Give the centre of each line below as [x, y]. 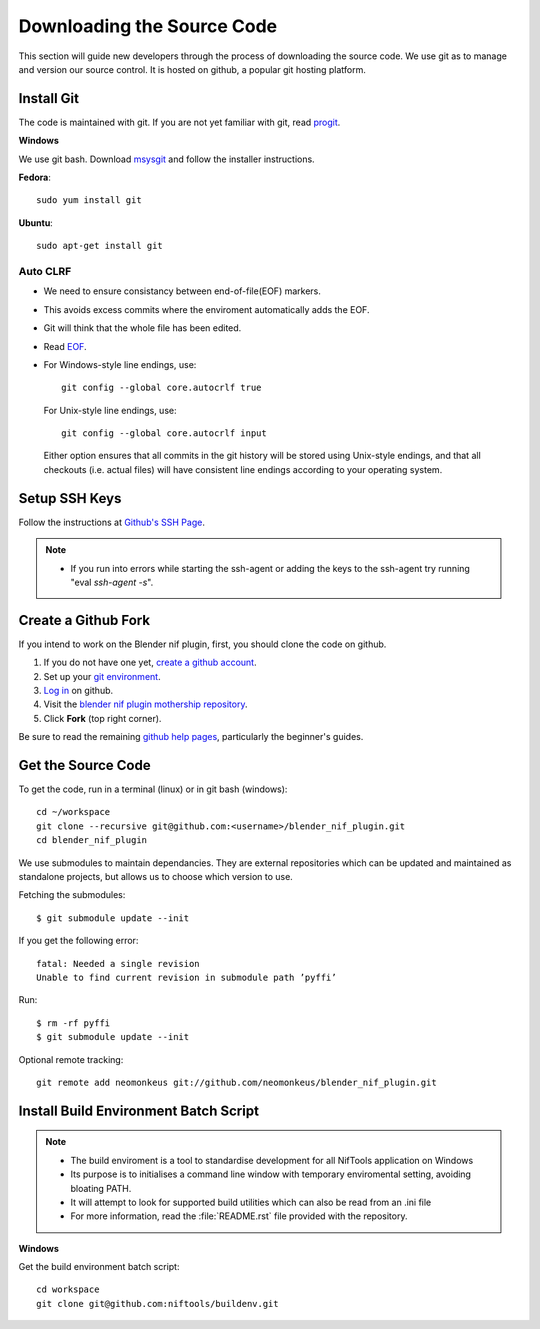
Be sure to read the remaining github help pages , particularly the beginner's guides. [191, 737]
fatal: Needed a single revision [118, 963]
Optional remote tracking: [71, 1059]
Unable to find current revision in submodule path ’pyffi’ [186, 977]
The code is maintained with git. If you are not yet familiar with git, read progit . [179, 122]
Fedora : [35, 177]
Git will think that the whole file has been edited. [142, 328]
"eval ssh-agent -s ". [112, 582]
